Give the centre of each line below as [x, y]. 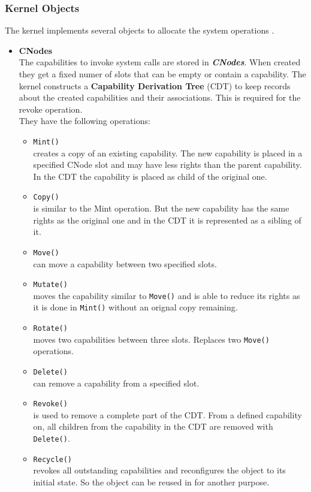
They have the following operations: [84, 121]
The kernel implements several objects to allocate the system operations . [140, 30]
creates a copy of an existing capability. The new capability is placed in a [168, 153]
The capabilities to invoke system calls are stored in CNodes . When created [160, 62]
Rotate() [50, 329]
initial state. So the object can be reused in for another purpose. [151, 482]
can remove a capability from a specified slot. [116, 383]
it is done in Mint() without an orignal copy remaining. [135, 307]
